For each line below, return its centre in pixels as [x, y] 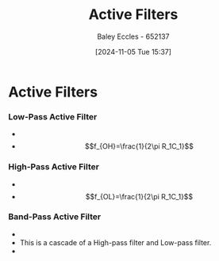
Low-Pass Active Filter [53, 116]
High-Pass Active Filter [54, 167]
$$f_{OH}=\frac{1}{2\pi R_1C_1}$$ [139, 146]
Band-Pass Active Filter [55, 217]
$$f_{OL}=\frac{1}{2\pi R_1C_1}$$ [139, 196]
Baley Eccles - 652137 [133, 36]
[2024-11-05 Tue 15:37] [133, 51]
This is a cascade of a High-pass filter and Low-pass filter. [115, 242]
